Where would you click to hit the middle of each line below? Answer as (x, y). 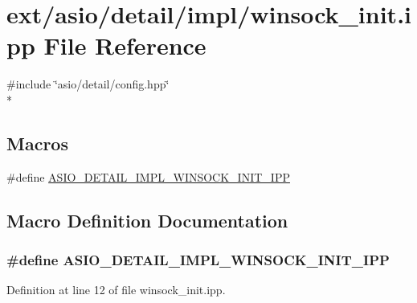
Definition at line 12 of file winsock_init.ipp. (116, 290)
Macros (37, 143)
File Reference (125, 45)
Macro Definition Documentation (147, 220)
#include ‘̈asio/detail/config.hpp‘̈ (88, 84)
